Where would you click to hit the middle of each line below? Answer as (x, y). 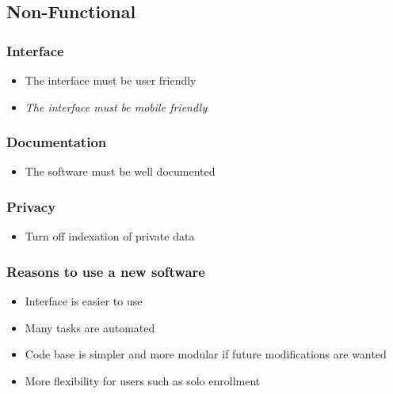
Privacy (31, 206)
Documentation (57, 142)
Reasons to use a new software (106, 271)
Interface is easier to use (84, 301)
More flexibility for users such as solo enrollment (143, 380)
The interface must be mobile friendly (116, 106)
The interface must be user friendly (111, 80)
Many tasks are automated (90, 327)
